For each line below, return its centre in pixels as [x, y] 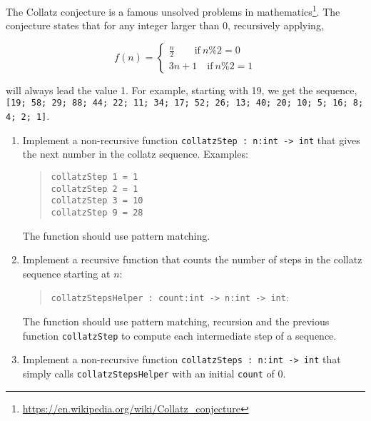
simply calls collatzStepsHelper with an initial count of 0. [154, 373]
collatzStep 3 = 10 [97, 201]
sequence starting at [66, 273]
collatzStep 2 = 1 [95, 189]
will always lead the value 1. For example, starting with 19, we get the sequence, [182, 90]
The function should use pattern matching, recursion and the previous [176, 321]
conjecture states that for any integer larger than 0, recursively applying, [165, 25]
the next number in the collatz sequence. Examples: [135, 154]
